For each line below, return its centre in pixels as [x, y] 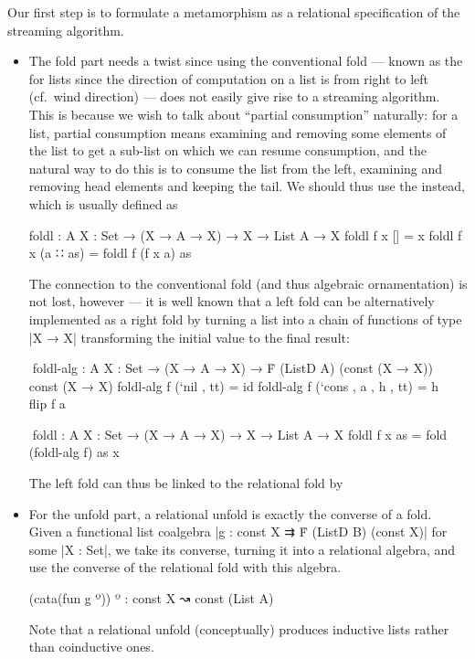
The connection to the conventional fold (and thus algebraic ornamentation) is [248, 283]
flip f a [47, 404]
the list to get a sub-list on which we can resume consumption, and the [227, 150]
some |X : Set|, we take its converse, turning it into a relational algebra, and [242, 549]
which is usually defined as [103, 203]
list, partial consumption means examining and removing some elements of [237, 132]
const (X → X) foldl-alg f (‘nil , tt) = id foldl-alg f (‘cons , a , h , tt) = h [233, 385]
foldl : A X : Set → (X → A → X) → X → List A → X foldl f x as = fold [238, 434]
